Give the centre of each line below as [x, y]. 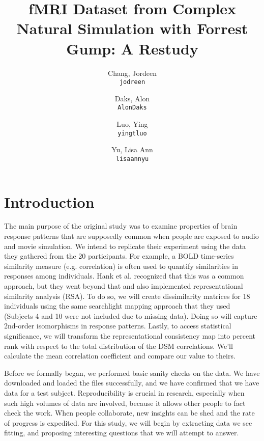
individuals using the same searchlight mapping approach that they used [117, 306]
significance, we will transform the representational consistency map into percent [130, 335]
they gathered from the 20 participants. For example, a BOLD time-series [119, 256]
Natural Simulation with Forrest [132, 28]
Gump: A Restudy [132, 48]
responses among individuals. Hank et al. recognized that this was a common [124, 276]
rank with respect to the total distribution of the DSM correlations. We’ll [119, 346]
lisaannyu [132, 159]
